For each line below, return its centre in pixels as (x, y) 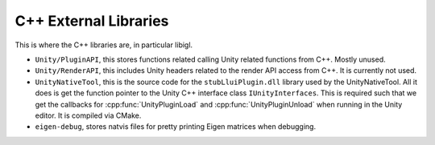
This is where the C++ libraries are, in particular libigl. (104, 45)
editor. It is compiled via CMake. (88, 115)
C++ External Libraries (92, 21)
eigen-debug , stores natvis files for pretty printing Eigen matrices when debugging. (176, 127)
